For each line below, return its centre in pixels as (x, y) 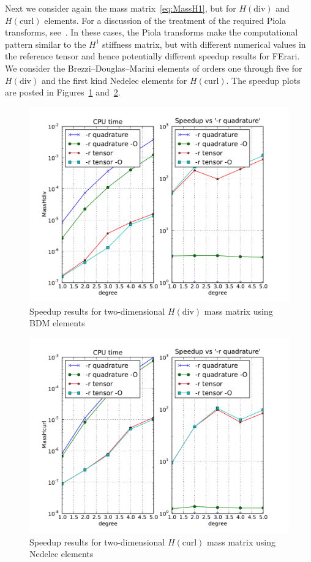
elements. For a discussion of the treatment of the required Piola (165, 20)
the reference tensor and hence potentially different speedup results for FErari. (152, 56)
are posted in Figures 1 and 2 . (63, 92)
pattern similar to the (46, 44)
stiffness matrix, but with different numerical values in (204, 44)
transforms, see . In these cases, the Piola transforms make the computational (152, 32)
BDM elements (57, 323)
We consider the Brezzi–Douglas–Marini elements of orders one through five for (154, 68)
